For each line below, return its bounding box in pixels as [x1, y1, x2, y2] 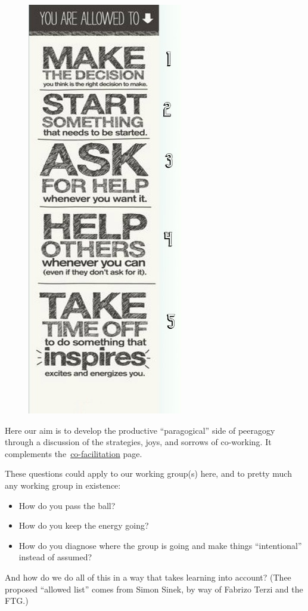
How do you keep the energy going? [18, 519, 149, 532]
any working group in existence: [5, 479, 121, 491]
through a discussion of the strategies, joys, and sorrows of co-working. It [5, 436, 272, 448]
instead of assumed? [18, 551, 92, 563]
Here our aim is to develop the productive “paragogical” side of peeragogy [5, 424, 275, 436]
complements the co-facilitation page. [5, 447, 142, 459]
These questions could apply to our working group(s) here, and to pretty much [5, 467, 292, 480]
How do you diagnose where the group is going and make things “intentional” [18, 539, 302, 551]
